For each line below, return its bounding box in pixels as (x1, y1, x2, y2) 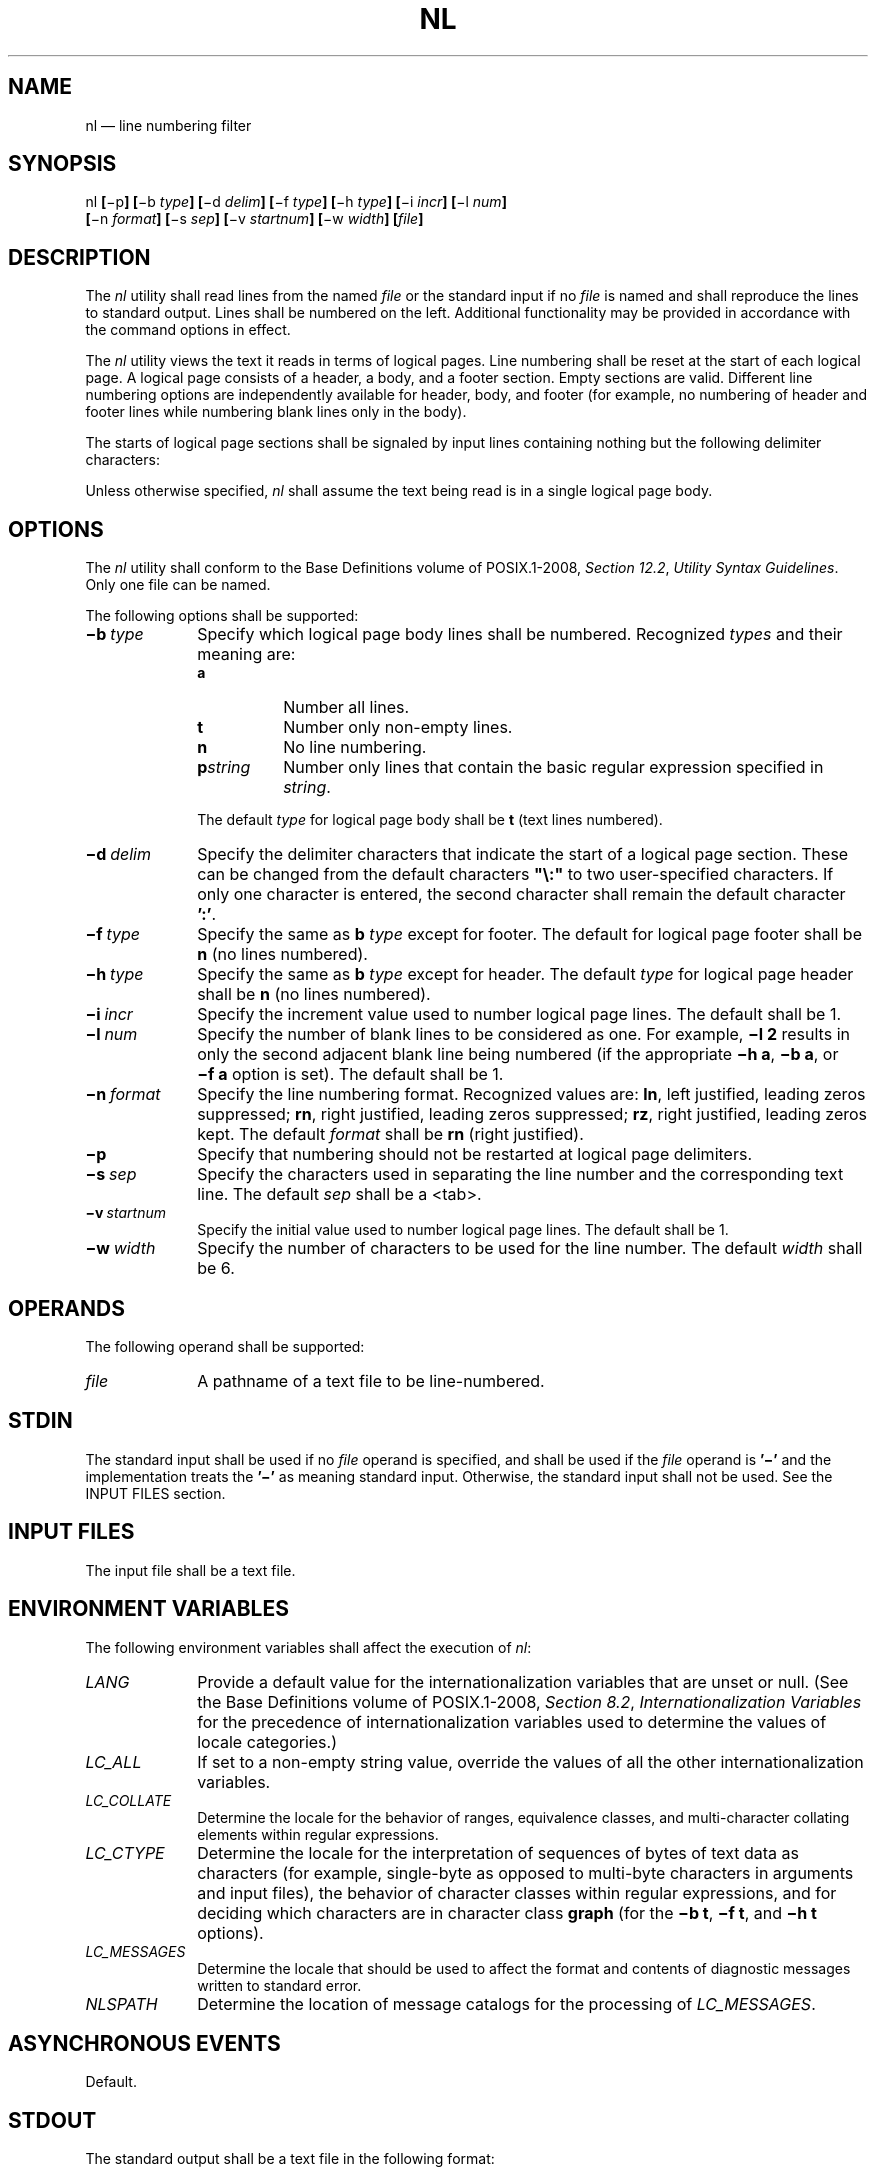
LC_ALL (85, 1751, 142, 1772)
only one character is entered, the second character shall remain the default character (197, 884, 846, 905)
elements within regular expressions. (197, 1825, 439, 1843)
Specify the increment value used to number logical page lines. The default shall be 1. (197, 1004, 842, 1025)
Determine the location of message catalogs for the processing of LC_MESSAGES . (197, 1993, 816, 2014)
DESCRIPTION (8, 244, 151, 270)
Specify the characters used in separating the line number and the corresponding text (197, 1164, 844, 1185)
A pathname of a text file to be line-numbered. (197, 1370, 545, 1391)
